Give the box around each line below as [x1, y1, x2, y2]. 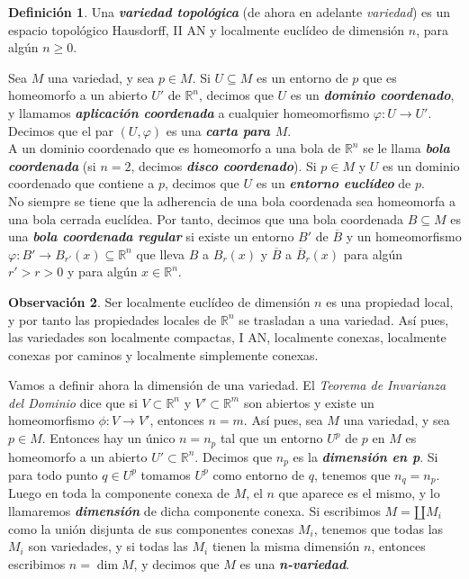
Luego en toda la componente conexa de [8, 484, 230, 502]
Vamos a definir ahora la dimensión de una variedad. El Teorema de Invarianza [8, 375, 446, 394]
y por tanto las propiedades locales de [8, 310, 217, 329]
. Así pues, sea [243, 411, 323, 430]
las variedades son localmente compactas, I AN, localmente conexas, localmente [8, 328, 446, 347]
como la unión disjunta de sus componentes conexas [8, 519, 294, 538]
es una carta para [166, 121, 270, 140]
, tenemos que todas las [313, 519, 444, 538]
